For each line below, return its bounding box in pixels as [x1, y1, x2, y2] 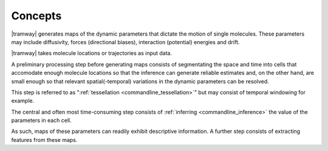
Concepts [11, 9, 62, 22]
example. [11, 97, 35, 104]
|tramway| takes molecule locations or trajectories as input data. [11, 50, 173, 57]
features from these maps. [11, 136, 78, 143]
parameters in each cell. [11, 117, 72, 124]
